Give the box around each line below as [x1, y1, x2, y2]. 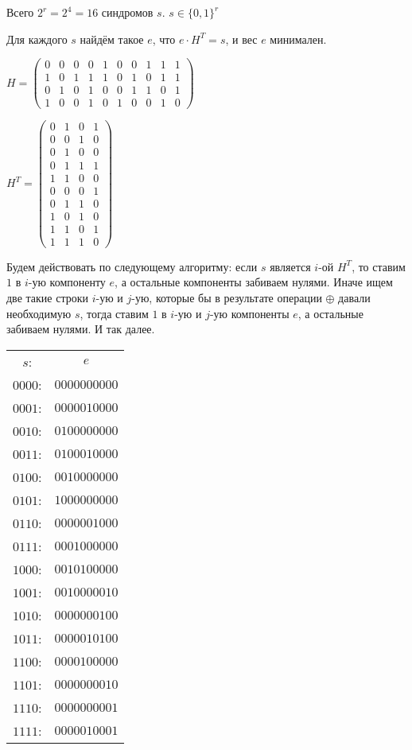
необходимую [6, 305, 72, 321]
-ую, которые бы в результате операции [131, 289, 322, 305]
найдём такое [80, 30, 144, 47]
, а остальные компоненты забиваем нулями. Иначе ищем [115, 274, 393, 290]
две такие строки [6, 289, 88, 305]
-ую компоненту [28, 274, 106, 290]
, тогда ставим [80, 305, 149, 321]
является [270, 258, 311, 274]
